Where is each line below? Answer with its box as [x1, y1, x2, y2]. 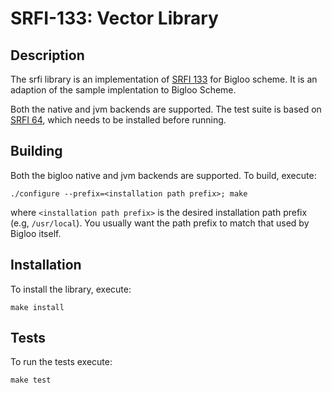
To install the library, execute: [10, 283, 132, 295]
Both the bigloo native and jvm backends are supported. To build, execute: [10, 169, 317, 181]
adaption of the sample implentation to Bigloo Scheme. [10, 84, 237, 96]
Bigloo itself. [10, 227, 62, 239]
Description [10, 47, 85, 64]
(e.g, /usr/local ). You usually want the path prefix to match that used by [10, 217, 310, 229]
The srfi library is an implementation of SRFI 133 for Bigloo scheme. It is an [10, 73, 318, 85]
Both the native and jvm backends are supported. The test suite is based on [10, 103, 322, 115]
